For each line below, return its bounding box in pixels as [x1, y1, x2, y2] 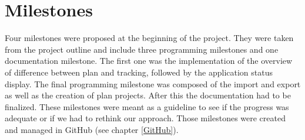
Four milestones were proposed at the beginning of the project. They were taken [5, 32, 294, 44]
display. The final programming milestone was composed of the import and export [5, 77, 301, 90]
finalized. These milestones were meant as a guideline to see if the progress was [5, 100, 289, 112]
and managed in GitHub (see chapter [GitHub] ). [5, 123, 179, 135]
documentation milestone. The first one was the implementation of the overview [5, 54, 293, 67]
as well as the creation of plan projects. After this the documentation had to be [5, 89, 291, 101]
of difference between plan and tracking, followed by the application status [5, 66, 273, 78]
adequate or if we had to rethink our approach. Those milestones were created [5, 112, 286, 124]
